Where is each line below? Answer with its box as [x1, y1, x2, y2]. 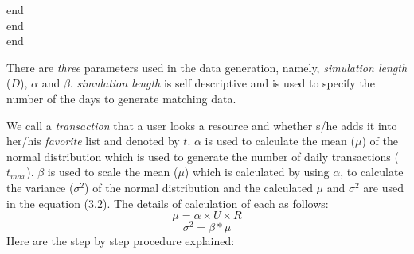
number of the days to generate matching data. [6, 90, 236, 106]
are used [363, 179, 404, 195]
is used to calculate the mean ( [205, 133, 355, 149]
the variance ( [6, 179, 74, 195]
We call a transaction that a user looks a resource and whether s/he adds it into [6, 117, 397, 133]
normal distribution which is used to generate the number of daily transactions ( [6, 148, 399, 164]
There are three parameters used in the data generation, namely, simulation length [6, 59, 408, 75]
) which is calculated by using [184, 164, 330, 180]
